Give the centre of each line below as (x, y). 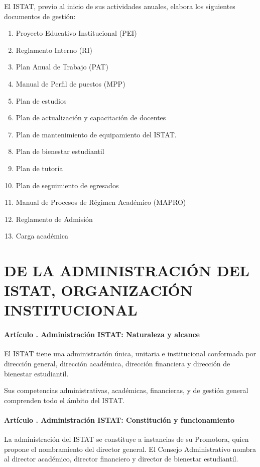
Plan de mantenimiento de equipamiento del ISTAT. (96, 134)
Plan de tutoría (39, 168)
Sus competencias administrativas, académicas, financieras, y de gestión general (126, 390)
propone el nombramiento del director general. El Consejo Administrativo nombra (130, 449)
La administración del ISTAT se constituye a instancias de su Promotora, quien (126, 439)
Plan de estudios (41, 100)
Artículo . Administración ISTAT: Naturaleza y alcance (102, 334)
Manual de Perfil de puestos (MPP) (71, 83)
